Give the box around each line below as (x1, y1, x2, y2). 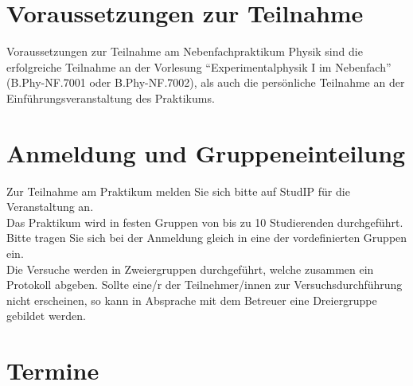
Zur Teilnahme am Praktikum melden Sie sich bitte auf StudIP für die (6, 182, 350, 199)
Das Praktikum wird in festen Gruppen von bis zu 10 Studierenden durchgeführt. (6, 213, 403, 230)
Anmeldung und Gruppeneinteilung (6, 136, 406, 169)
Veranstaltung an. (6, 198, 94, 215)
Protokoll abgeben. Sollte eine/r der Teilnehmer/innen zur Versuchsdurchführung (6, 276, 403, 293)
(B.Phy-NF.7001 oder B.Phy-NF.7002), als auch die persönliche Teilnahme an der (6, 74, 405, 91)
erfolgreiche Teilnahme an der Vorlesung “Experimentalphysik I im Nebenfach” (6, 58, 392, 75)
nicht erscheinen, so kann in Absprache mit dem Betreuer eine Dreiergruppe (6, 291, 377, 308)
